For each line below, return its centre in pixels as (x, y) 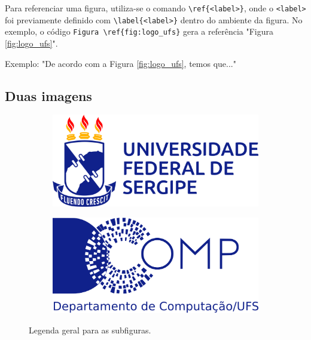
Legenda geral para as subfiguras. (90, 330)
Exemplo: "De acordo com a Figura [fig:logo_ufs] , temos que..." (121, 63)
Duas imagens (48, 95)
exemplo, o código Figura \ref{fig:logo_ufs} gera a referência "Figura (139, 31)
